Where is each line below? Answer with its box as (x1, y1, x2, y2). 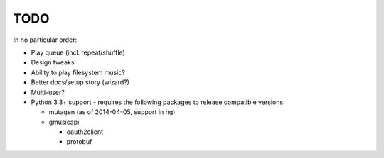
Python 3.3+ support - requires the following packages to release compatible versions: (31, 98, 285, 106)
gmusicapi (48, 118, 80, 126)
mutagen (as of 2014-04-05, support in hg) (48, 108, 176, 116)
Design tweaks (31, 58, 75, 67)
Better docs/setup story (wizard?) (31, 78, 129, 86)
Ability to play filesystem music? (31, 68, 126, 77)
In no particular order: (13, 35, 78, 44)
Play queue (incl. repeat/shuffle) (31, 48, 126, 57)
